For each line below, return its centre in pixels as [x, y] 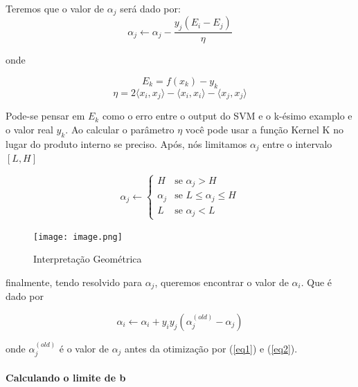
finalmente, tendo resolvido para [74, 282]
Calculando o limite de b [66, 377]
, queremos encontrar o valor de [222, 282]
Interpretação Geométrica [88, 259]
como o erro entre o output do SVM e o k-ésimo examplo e [227, 116]
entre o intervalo [297, 143]
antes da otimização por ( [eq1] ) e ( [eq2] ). [211, 348]
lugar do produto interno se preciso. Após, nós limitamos [126, 143]
